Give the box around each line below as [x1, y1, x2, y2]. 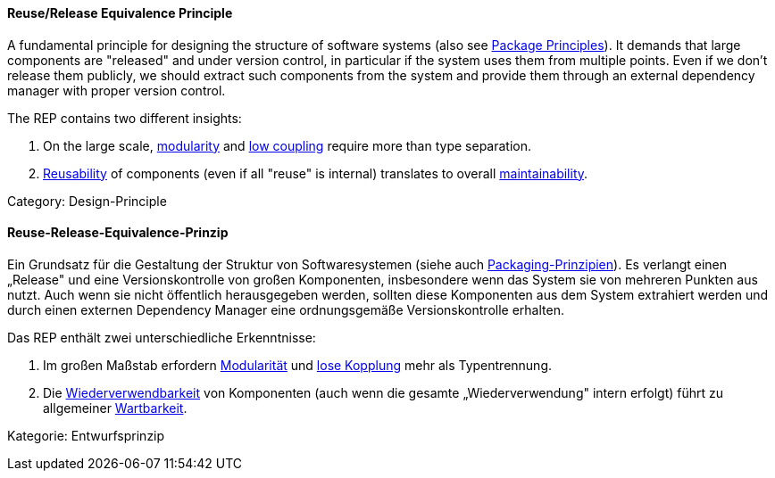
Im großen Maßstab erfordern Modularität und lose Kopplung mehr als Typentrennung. [43, 357, 553, 373]
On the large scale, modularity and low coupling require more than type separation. [43, 137, 532, 153]
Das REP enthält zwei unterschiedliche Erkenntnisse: [7, 329, 316, 345]
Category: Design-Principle [7, 193, 167, 209]
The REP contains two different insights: [7, 110, 242, 126]
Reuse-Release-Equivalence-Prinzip [7, 225, 229, 241]
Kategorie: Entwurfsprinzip [7, 427, 165, 443]
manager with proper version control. [7, 82, 226, 98]
